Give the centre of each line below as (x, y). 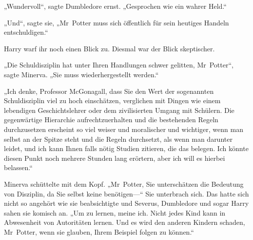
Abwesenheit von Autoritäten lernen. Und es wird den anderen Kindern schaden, (125, 222)
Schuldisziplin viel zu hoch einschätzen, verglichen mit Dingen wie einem (112, 100)
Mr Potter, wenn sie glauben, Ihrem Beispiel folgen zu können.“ (99, 231)
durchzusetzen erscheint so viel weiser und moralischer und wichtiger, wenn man (124, 129)
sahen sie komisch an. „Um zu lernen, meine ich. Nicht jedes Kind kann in (115, 212)
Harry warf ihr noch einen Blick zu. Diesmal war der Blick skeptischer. (109, 48)
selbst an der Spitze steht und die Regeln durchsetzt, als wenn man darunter (118, 139)
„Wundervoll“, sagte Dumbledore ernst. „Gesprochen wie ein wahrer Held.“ (115, 6)
